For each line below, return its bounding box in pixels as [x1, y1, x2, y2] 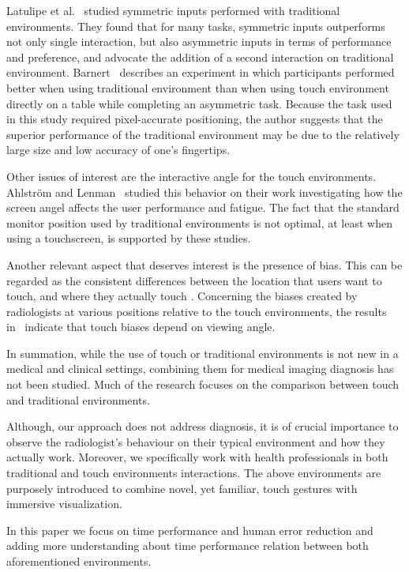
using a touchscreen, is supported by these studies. [6, 230, 251, 246]
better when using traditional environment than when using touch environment [6, 79, 389, 96]
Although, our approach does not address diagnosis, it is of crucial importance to [6, 418, 399, 435]
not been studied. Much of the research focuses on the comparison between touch [6, 376, 400, 393]
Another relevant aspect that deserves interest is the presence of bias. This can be [6, 256, 403, 273]
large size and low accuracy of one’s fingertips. [6, 141, 231, 158]
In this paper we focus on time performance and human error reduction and [6, 521, 373, 538]
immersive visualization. [6, 495, 122, 512]
